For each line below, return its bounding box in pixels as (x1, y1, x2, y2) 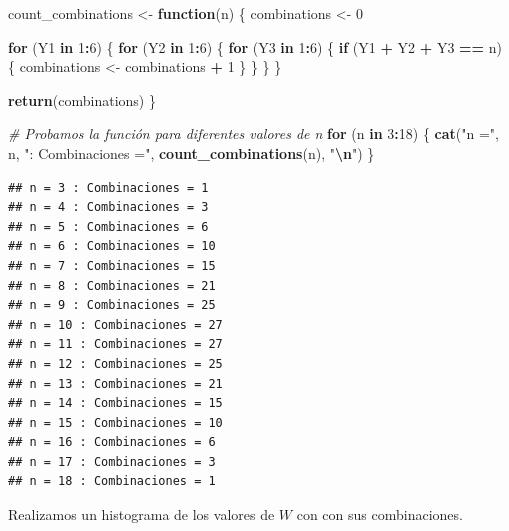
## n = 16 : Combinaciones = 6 (8, 435, 216, 450)
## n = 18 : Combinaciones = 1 (8, 474, 216, 489)
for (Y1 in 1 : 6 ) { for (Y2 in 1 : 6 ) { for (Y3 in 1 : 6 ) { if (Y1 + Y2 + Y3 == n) (8, 36, 503, 57)
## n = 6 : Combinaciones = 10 (8, 239, 216, 254)
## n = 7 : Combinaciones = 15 (8, 258, 216, 273)
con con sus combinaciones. (296, 504, 463, 525)
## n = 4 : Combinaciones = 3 (8, 200, 209, 215)
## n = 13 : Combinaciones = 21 (8, 376, 223, 391)
